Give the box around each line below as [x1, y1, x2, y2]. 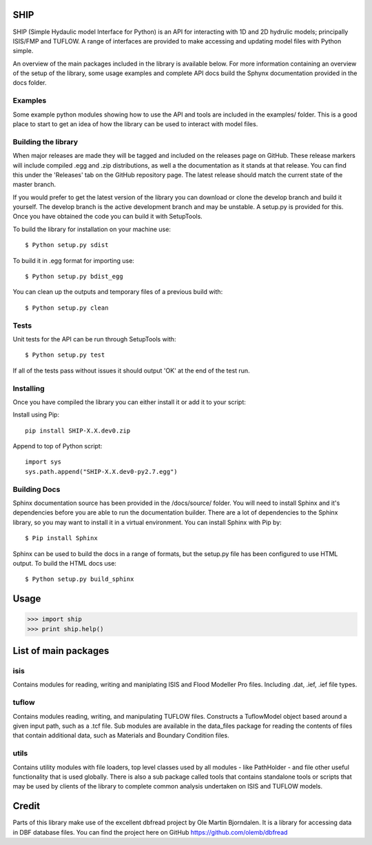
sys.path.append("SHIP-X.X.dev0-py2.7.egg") [25, 468, 178, 475]
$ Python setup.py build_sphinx [25, 575, 134, 583]
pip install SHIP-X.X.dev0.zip [25, 426, 131, 435]
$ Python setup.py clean [25, 304, 109, 312]
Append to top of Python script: [12, 442, 103, 450]
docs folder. [12, 79, 48, 87]
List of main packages [12, 645, 110, 657]
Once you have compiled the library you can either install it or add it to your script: [12, 397, 246, 406]
